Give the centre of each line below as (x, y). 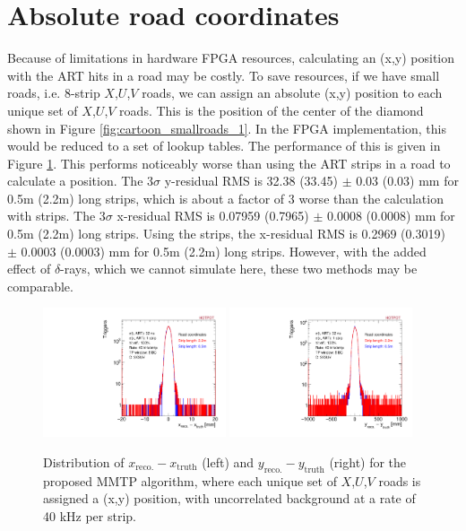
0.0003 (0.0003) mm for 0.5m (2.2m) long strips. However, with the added (224, 251)
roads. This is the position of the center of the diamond (272, 110)
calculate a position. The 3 (81, 181)
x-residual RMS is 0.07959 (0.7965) (213, 216)
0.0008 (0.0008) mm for (391, 216)
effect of (29, 269)
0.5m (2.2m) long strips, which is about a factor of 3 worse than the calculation (225, 198)
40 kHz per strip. (90, 515)
